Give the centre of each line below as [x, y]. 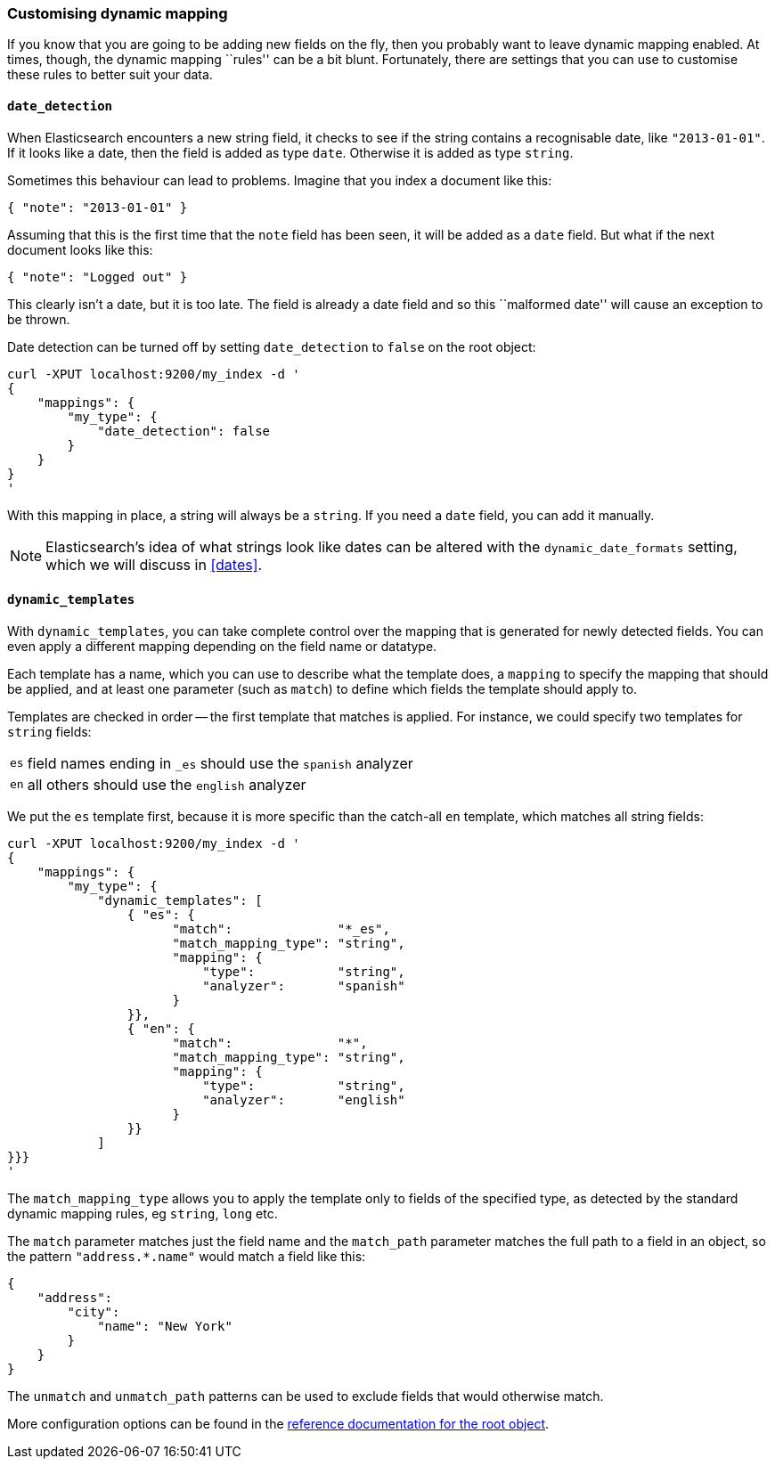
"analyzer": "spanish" [304, 985]
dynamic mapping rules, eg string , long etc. [143, 1213]
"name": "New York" [165, 1326]
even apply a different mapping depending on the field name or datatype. [222, 646]
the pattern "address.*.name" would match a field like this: [187, 1256]
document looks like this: [80, 249]
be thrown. [39, 319]
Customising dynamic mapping [118, 13]
